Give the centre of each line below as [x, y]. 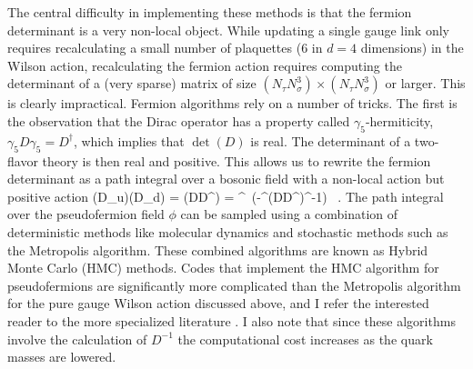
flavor [23, 160]
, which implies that [129, 140]
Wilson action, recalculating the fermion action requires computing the [205, 65]
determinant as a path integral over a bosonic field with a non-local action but [226, 179]
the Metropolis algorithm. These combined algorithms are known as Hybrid [218, 249]
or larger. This [425, 83]
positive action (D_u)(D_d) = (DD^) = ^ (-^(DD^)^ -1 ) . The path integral [226, 196]
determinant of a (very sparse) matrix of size [132, 83]
